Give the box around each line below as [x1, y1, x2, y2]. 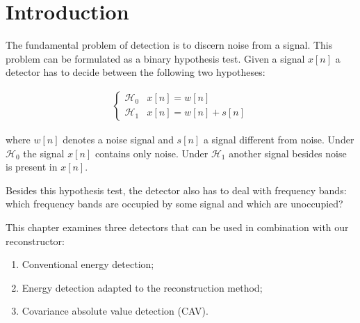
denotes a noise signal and [63, 132, 174, 146]
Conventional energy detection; [22, 257, 154, 271]
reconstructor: [6, 233, 65, 248]
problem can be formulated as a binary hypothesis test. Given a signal [6, 51, 305, 65]
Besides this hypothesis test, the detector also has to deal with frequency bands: [6, 182, 347, 197]
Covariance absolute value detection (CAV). [22, 304, 208, 318]
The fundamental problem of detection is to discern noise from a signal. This [6, 38, 333, 52]
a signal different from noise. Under [203, 132, 354, 146]
